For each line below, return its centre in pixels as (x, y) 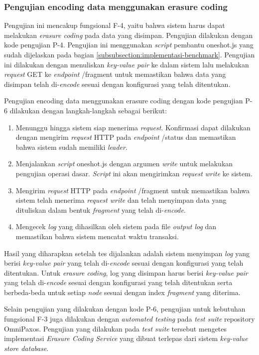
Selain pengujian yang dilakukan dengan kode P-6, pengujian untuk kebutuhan (125, 309)
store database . (26, 348)
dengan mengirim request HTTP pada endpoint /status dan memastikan (126, 137)
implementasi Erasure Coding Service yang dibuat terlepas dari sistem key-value (126, 338)
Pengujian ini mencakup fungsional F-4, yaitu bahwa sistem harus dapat (115, 25)
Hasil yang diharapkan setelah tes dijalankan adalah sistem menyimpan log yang (127, 253)
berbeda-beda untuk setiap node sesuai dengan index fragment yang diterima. (122, 292)
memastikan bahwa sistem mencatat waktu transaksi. (97, 236)
